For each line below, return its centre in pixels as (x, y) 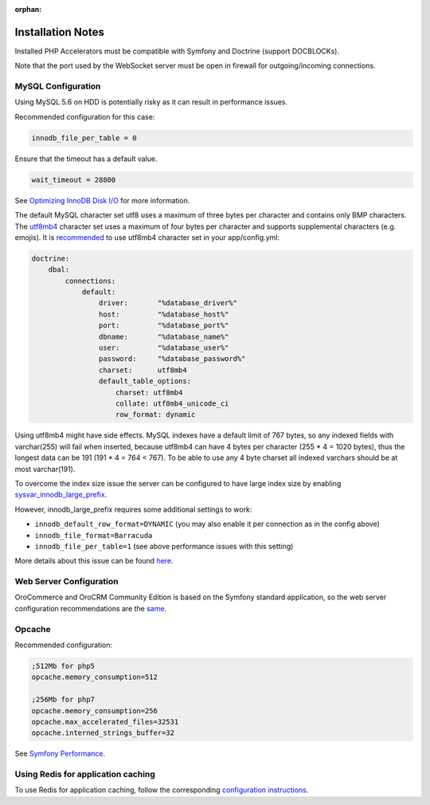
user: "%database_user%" (164, 348)
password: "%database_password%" (172, 359)
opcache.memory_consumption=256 (95, 711)
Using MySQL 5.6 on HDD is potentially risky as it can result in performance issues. (151, 102)
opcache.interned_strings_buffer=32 (103, 733)
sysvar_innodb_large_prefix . (61, 495)
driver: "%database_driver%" (168, 303)
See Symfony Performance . (60, 754)
